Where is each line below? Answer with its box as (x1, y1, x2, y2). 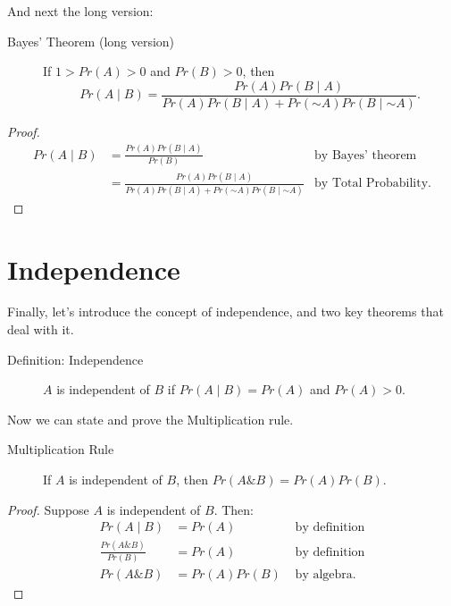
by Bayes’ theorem (314, 148, 417, 162)
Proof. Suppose (7, 500, 89, 518)
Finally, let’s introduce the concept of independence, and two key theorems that (7, 302, 444, 321)
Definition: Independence (7, 349, 144, 368)
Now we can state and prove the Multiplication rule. (7, 409, 294, 428)
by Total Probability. (314, 177, 431, 190)
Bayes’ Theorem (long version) (7, 31, 175, 50)
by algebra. (295, 568, 356, 581)
